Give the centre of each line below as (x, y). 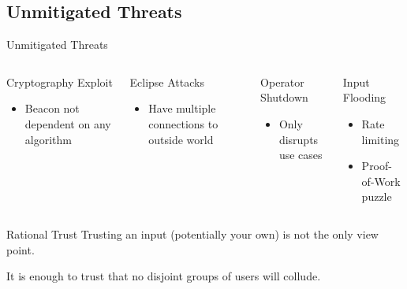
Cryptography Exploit (60, 82)
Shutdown (284, 97)
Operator (282, 82)
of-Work (381, 181)
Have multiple (182, 108)
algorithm (48, 139)
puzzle (377, 196)
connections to (183, 123)
